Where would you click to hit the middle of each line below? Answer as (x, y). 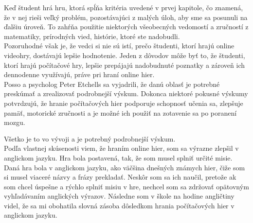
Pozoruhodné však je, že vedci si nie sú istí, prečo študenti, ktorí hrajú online (119, 46)
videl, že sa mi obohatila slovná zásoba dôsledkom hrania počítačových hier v (119, 205)
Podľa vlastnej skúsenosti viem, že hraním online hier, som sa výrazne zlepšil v (121, 148)
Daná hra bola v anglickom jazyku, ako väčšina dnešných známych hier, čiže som (125, 167)
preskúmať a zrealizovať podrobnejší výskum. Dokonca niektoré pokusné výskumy (126, 93)
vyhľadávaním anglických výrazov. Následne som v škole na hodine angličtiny (119, 196)
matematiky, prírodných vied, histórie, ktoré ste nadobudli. (92, 36)
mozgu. (15, 122)
